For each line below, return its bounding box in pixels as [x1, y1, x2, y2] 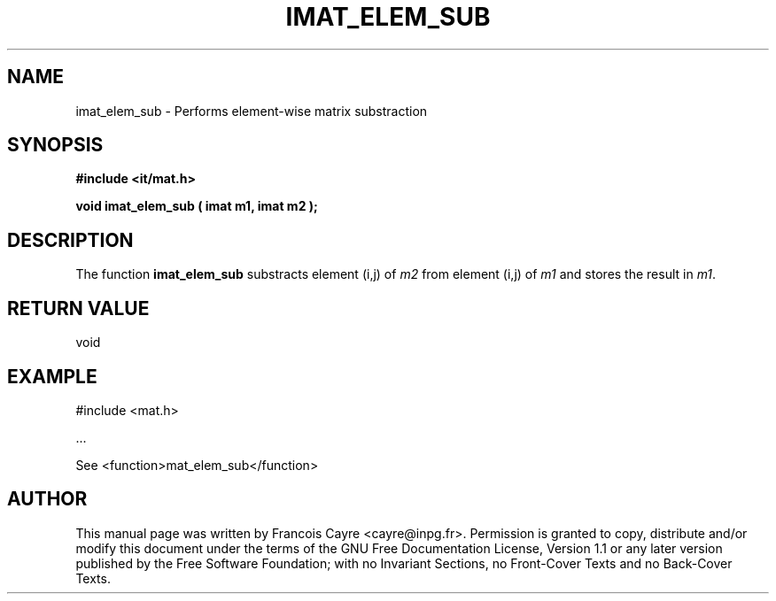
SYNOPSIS [7, 134, 104, 157]
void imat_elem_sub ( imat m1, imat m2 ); [75, 198, 318, 214]
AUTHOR [7, 488, 88, 511]
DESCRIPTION [7, 228, 134, 251]
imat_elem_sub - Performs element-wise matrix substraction [75, 103, 428, 119]
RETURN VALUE [7, 297, 150, 320]
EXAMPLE [7, 365, 97, 388]
